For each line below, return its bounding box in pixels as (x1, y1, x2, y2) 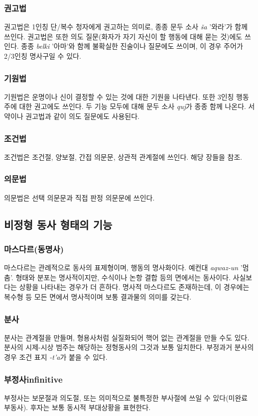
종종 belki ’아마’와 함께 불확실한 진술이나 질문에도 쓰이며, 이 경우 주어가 (21, 41, 243, 51)
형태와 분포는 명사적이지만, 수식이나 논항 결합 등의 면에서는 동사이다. (15, 272, 231, 282)
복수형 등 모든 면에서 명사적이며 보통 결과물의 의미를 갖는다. (4, 292, 192, 302)
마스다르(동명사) (4, 242, 64, 255)
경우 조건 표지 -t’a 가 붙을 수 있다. (4, 352, 108, 362)
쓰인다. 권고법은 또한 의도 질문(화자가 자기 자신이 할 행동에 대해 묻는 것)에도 (4, 31, 243, 41)
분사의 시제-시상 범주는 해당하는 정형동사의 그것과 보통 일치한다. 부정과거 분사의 (4, 342, 254, 352)
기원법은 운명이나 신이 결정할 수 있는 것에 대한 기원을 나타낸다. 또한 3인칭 (4, 91, 234, 102)
